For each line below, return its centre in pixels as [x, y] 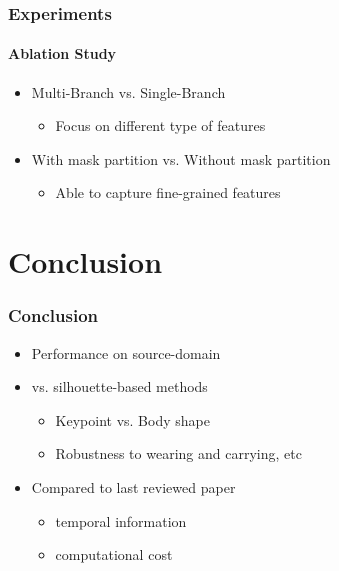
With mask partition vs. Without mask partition [181, 158]
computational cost [114, 554]
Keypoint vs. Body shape [132, 419]
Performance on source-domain [126, 352]
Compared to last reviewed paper [133, 486]
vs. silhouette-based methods [119, 386]
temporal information [121, 520]
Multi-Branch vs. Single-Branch [128, 91]
